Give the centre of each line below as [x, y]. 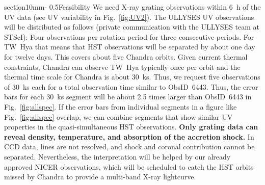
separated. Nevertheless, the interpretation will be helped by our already [117, 156]
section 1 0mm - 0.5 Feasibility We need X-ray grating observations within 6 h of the [132, 7]
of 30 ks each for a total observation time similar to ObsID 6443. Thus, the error [131, 86]
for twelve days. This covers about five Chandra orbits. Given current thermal [126, 56]
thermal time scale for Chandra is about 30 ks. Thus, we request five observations [132, 77]
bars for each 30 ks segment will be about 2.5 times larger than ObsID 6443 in [128, 97]
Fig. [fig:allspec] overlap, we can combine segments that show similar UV [118, 116]
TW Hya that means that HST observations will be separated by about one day [130, 47]
